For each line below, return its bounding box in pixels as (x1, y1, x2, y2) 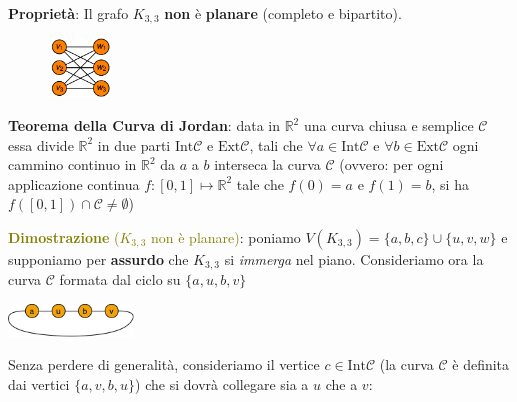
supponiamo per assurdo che (8, 249, 189, 270)
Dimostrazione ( (8, 227, 120, 248)
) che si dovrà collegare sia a (135, 373, 309, 394)
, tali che (249, 134, 303, 155)
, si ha (431, 173, 469, 194)
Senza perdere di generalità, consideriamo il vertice (8, 354, 320, 375)
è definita (452, 354, 510, 375)
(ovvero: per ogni (339, 154, 444, 175)
